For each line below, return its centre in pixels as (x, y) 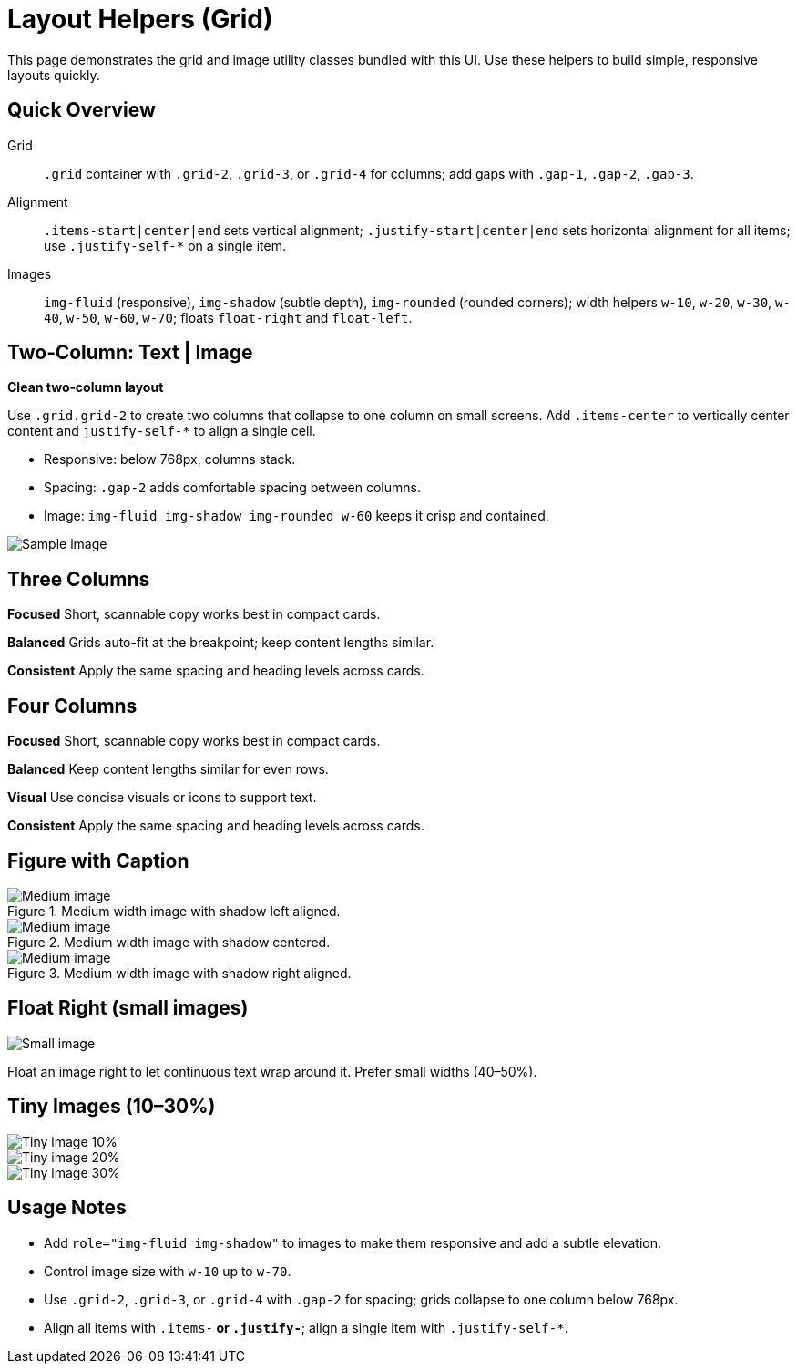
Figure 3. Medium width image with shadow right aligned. (179, 973)
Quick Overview (82, 110)
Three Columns (79, 579)
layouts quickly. (54, 75)
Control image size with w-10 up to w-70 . (168, 1271)
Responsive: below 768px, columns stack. (170, 459)
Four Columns (72, 706)
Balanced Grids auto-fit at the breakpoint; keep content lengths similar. (221, 643)
